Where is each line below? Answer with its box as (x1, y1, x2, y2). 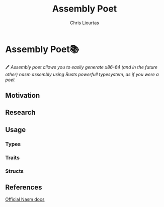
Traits (5, 154, 20, 161)
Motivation (5, 91, 40, 100)
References (5, 183, 42, 192)
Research (5, 108, 36, 117)
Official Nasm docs (5, 196, 45, 202)
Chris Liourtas (70, 20, 99, 26)
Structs (5, 167, 24, 174)
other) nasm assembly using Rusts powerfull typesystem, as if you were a (5, 71, 159, 77)
